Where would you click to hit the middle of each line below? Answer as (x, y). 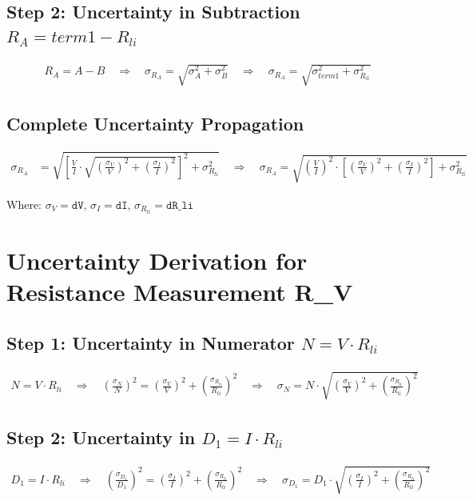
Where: (24, 204)
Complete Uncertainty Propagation (155, 123)
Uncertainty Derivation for (157, 261)
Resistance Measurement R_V (180, 292)
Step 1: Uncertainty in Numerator (151, 343)
